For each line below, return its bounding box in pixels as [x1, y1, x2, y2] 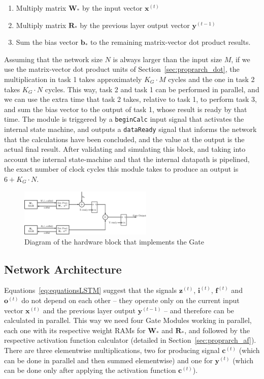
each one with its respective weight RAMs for [4, 324, 146, 335]
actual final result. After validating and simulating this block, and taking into [4, 144, 246, 154]
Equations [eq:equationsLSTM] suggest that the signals [4, 285, 177, 295]
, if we [231, 53, 250, 64]
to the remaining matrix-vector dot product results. [90, 37, 251, 47]
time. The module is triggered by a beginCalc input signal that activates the [4, 114, 244, 124]
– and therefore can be [164, 305, 234, 315]
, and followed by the [184, 324, 250, 335]
